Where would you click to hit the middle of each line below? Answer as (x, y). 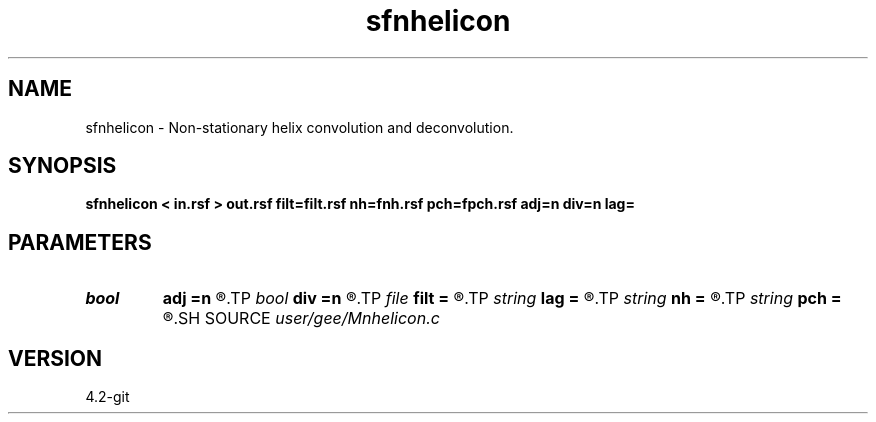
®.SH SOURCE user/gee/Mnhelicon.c (301, 318)
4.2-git (107, 397)
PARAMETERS (80, 242)
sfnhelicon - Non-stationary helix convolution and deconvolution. (299, 127)
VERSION (55, 358)
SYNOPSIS (62, 166)
